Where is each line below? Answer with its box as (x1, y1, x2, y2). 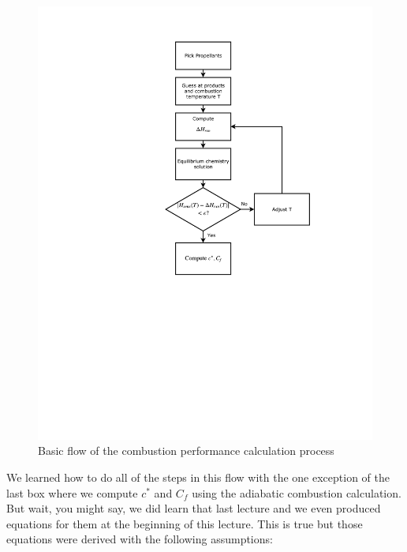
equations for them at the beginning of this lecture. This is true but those (6, 515, 363, 531)
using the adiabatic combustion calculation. (192, 484, 401, 501)
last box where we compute (6, 484, 138, 501)
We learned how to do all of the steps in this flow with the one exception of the (6, 469, 390, 486)
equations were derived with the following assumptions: (6, 531, 273, 547)
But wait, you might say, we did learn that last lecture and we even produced (6, 500, 381, 516)
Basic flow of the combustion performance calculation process (38, 442, 334, 459)
